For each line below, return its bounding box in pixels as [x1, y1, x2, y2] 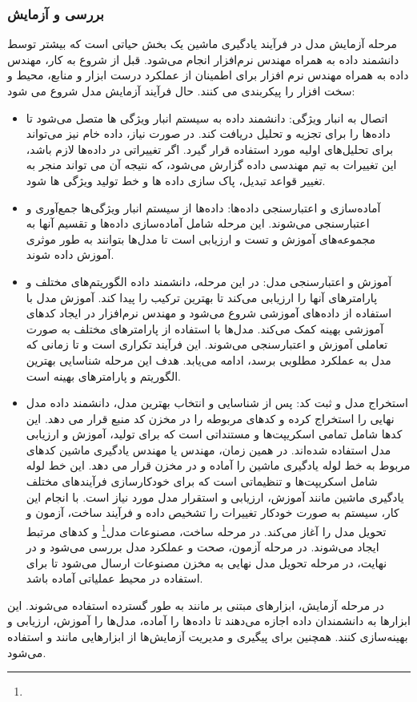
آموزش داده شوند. [26, 246, 114, 263]
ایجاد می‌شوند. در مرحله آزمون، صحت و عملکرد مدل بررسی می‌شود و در [26, 539, 379, 555]
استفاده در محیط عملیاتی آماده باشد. [26, 570, 203, 587]
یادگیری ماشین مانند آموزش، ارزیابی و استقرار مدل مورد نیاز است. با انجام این [26, 488, 404, 505]
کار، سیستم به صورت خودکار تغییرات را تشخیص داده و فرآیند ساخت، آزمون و [26, 504, 399, 521]
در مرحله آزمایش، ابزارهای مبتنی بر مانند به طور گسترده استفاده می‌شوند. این [7, 596, 384, 613]
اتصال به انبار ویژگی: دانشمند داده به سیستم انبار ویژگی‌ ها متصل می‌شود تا [26, 109, 388, 126]
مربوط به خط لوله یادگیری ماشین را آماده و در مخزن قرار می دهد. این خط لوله [26, 457, 411, 474]
